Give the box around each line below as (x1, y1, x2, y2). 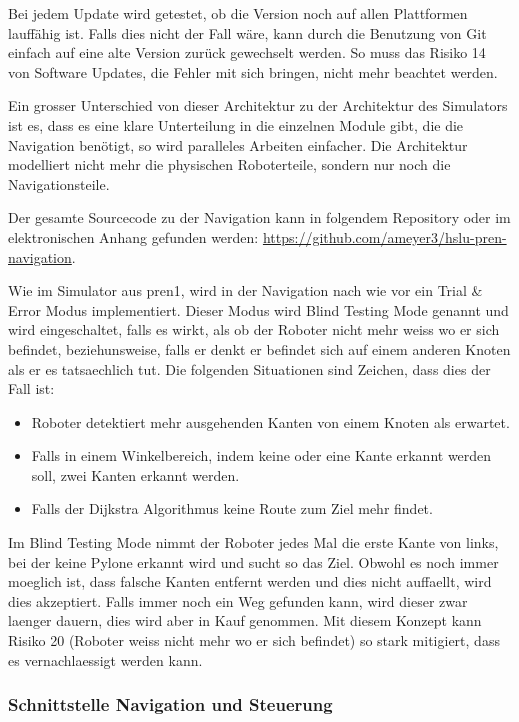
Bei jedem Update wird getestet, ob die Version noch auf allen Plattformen (8, 3, 468, 23)
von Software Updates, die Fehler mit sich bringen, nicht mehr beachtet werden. (8, 61, 498, 82)
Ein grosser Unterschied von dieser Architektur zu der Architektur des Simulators (8, 95, 508, 116)
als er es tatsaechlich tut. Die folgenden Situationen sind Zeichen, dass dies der (8, 358, 491, 379)
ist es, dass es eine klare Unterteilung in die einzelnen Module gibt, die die (8, 114, 464, 135)
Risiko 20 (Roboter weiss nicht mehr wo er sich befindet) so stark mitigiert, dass (8, 630, 500, 651)
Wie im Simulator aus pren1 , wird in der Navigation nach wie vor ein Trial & (8, 280, 483, 301)
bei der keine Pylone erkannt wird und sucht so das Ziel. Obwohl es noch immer (8, 551, 499, 572)
